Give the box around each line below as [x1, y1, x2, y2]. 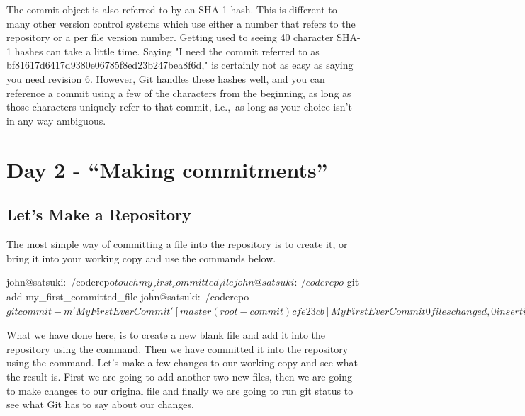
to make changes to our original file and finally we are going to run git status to [6, 383, 354, 398]
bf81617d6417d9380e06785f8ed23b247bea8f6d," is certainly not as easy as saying [6, 57, 354, 72]
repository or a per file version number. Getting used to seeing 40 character [6, 30, 334, 45]
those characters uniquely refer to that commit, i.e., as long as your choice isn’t [6, 99, 352, 114]
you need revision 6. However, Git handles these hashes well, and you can [6, 71, 325, 86]
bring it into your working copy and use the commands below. [6, 250, 276, 265]
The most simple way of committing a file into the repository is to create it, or [6, 236, 348, 251]
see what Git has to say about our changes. [6, 397, 194, 412]
